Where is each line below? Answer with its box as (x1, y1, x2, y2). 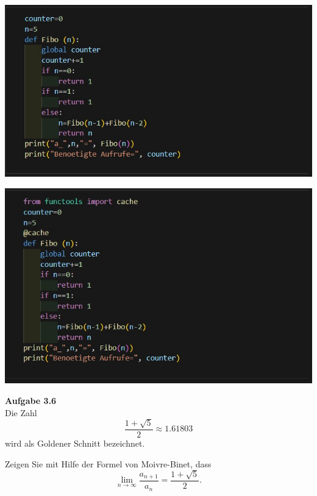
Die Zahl (5, 406, 37, 419)
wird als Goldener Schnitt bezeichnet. (5, 437, 145, 450)
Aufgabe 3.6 (5, 394, 57, 407)
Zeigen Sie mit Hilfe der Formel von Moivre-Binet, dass (5, 457, 212, 470)
